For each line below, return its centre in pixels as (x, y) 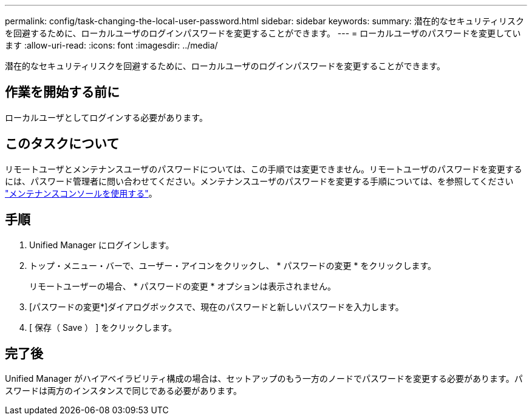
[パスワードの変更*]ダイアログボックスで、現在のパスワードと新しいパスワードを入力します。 (217, 307)
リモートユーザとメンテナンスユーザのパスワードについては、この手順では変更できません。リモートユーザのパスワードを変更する (264, 169)
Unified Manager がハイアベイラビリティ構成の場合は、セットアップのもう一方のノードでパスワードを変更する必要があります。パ (264, 379)
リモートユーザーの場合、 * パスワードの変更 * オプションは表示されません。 (183, 286)
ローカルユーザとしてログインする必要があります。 (106, 117)
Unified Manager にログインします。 (102, 245)
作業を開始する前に (62, 92)
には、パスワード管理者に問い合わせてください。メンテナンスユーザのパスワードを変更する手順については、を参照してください (259, 181)
